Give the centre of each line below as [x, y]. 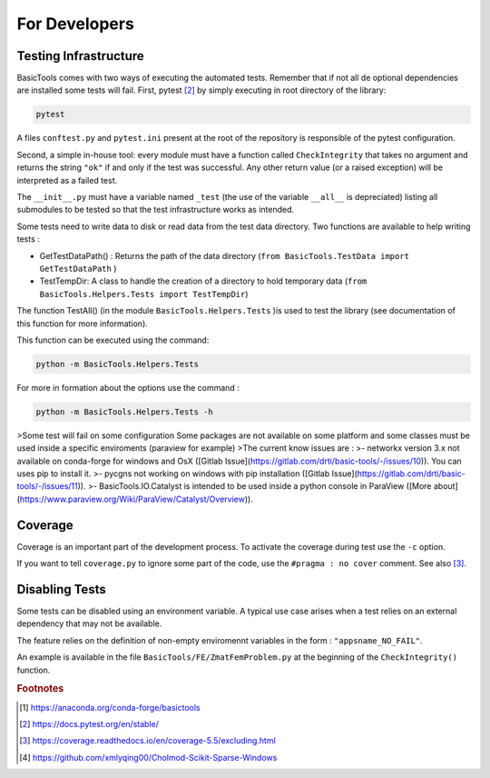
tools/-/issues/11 [47, 486]
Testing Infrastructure [80, 56]
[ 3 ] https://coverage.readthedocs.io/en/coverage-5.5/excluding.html [147, 741]
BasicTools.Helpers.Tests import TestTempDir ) [144, 294]
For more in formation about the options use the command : [128, 387]
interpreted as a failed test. [67, 180]
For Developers [76, 24]
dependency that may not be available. [89, 623]
